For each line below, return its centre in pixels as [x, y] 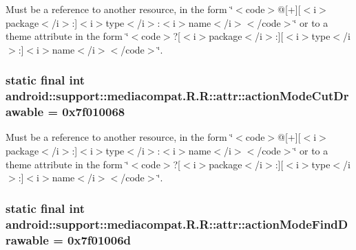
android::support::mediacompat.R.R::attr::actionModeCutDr [177, 96]
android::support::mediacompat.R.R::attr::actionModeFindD [177, 224]
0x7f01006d [100, 239]
